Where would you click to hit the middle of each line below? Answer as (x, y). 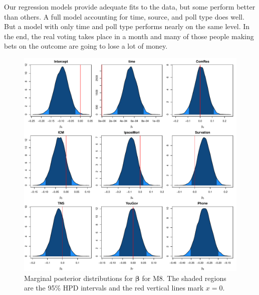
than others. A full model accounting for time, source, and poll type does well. (124, 16)
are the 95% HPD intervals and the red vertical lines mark (114, 288)
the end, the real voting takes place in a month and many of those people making (129, 36)
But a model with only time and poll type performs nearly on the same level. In (127, 26)
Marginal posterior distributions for (79, 278)
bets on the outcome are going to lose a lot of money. (86, 46)
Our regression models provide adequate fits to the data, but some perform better (130, 7)
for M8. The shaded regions (184, 278)
